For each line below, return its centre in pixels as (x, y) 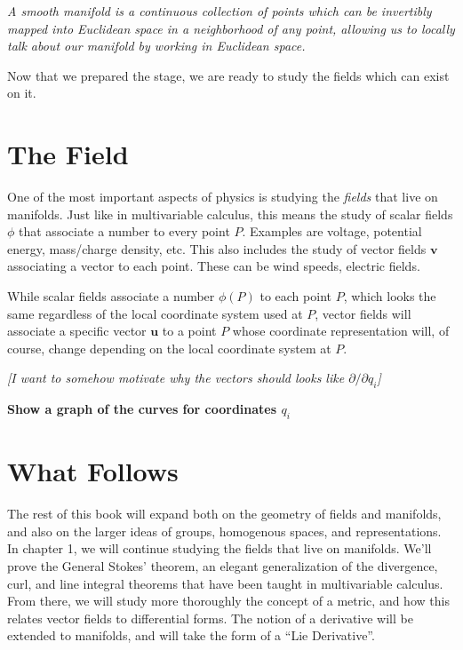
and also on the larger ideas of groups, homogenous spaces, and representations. (224, 531)
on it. (22, 93)
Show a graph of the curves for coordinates (142, 409)
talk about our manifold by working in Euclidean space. (156, 46)
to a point (189, 331)
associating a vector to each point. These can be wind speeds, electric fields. (214, 266)
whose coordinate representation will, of (341, 331)
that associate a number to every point (124, 231)
